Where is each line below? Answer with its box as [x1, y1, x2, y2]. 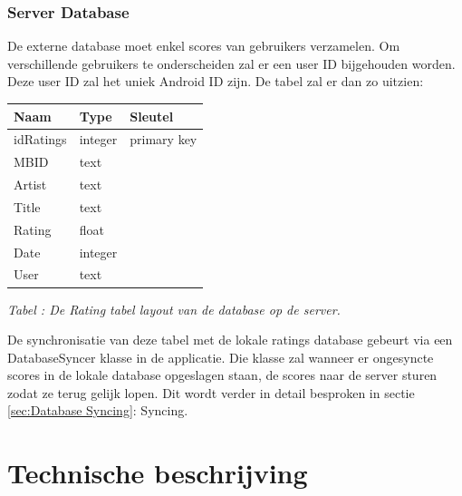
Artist [14, 175, 47, 194]
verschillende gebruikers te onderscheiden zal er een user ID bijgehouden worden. [7, 53, 456, 73]
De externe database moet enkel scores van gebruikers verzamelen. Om [7, 36, 400, 55]
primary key [130, 130, 197, 149]
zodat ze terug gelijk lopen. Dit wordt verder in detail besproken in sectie [7, 383, 415, 402]
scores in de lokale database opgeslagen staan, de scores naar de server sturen [7, 365, 438, 384]
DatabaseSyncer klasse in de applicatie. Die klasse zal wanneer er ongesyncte [7, 347, 434, 366]
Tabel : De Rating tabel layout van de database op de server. [7, 299, 341, 318]
